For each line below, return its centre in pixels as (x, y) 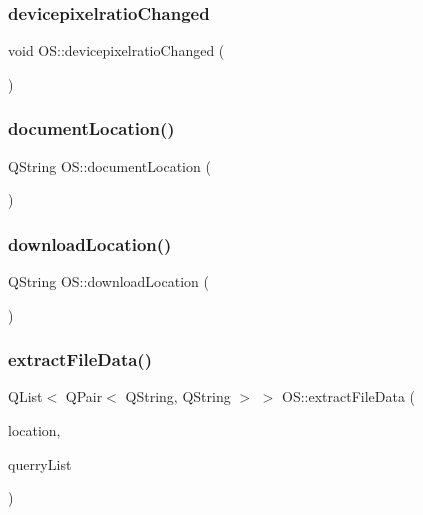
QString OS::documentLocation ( (109, 165)
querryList (40, 463)
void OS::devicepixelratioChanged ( (116, 50)
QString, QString (178, 396)
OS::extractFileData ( (348, 396)
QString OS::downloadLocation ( (108, 281)
